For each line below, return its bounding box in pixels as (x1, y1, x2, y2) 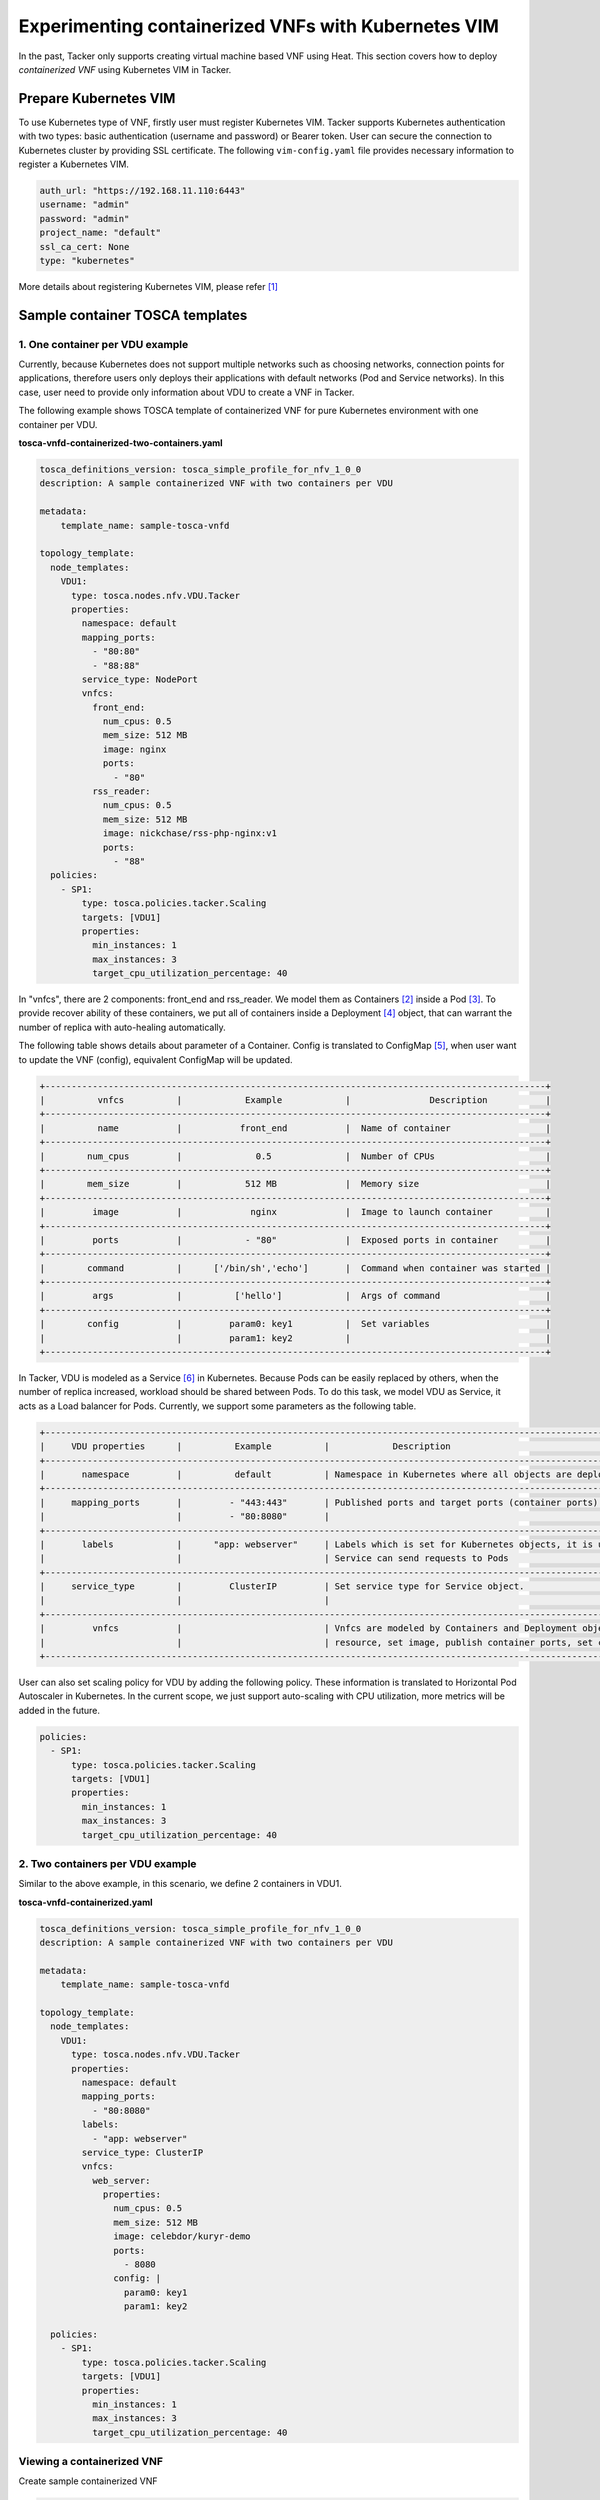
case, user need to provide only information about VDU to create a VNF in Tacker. (18, 386, 355, 398)
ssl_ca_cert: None (39, 241, 130, 252)
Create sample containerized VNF (18, 2475, 159, 2487)
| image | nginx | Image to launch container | (39, 1206, 552, 1218)
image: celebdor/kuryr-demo (113, 2231, 251, 2242)
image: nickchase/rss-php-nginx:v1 (102, 828, 277, 839)
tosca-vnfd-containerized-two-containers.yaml (18, 437, 224, 449)
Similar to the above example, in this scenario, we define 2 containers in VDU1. (18, 1878, 342, 1890)
